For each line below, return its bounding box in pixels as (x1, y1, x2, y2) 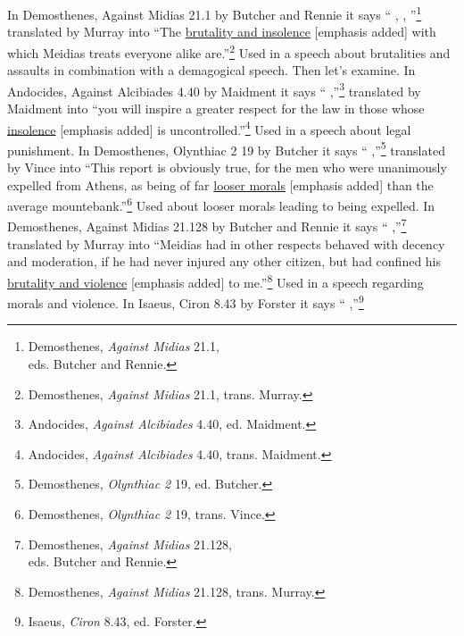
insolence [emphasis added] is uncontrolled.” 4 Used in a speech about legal (7, 117, 411, 138)
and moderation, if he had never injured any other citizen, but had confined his (7, 252, 442, 271)
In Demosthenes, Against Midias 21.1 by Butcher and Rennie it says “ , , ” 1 (7, 3, 422, 23)
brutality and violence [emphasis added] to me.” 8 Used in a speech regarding (7, 270, 424, 291)
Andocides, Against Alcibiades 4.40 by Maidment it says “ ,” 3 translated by (7, 79, 421, 100)
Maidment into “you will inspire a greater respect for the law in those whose (7, 98, 425, 117)
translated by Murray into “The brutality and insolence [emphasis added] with (7, 22, 436, 41)
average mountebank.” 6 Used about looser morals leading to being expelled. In (7, 194, 435, 214)
